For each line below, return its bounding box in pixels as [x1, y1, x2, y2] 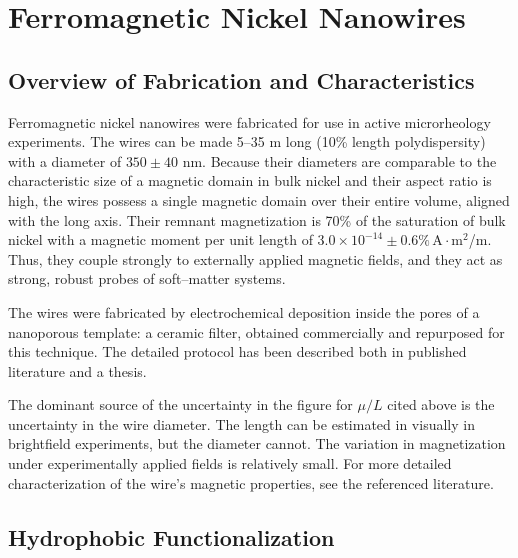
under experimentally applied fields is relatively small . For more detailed [8, 453, 452, 474]
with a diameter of [8, 150, 122, 171]
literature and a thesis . [8, 360, 147, 381]
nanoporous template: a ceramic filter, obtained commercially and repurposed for [8, 321, 505, 342]
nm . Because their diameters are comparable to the [182, 150, 497, 171]
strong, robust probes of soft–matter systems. [8, 268, 286, 289]
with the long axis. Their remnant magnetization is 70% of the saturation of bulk [8, 209, 506, 230]
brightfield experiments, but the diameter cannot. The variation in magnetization [8, 433, 506, 454]
